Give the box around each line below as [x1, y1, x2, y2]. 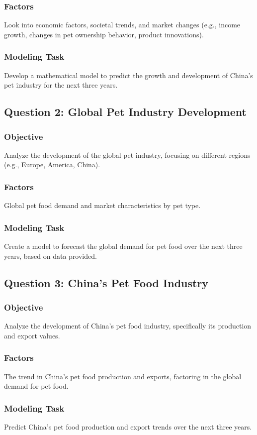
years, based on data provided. [4, 250, 97, 261]
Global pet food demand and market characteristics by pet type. [4, 200, 201, 211]
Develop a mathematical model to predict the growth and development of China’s [4, 70, 253, 80]
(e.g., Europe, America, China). [4, 159, 100, 170]
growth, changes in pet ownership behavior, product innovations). [4, 29, 204, 39]
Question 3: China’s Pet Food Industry [4, 275, 209, 290]
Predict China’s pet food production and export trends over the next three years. [4, 422, 252, 432]
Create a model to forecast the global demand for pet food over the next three [4, 241, 243, 251]
